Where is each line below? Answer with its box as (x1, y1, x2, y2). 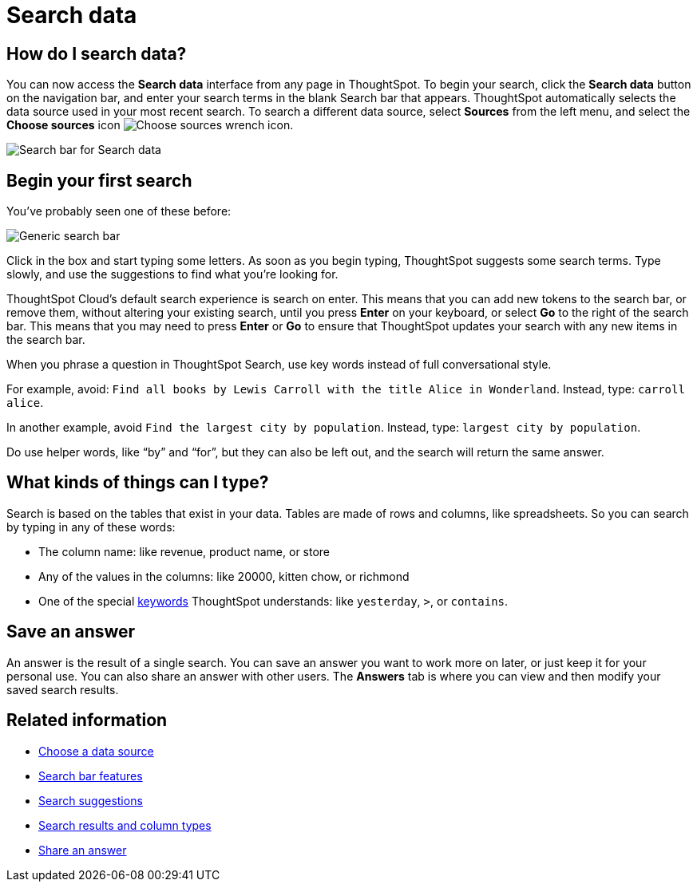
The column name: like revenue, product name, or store (38, 544, 331, 558)
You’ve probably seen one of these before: (6, 204, 232, 219)
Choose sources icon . (6, 118, 294, 132)
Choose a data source (38, 744, 154, 758)
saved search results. (6, 682, 119, 697)
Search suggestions (38, 793, 143, 807)
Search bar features (38, 768, 143, 783)
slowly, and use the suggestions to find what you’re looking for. (6, 267, 339, 282)
